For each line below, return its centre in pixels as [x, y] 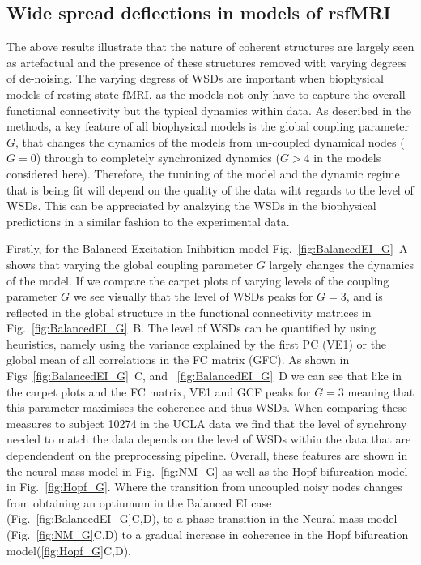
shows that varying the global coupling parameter [130, 264]
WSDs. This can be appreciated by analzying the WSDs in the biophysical [191, 205]
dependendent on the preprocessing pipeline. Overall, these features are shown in [207, 455]
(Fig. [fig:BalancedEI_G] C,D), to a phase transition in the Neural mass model [202, 518]
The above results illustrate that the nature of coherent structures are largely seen [210, 47]
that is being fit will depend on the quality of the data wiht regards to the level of [210, 189]
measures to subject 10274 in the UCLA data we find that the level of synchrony [207, 423]
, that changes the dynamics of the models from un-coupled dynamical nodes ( [210, 141]
